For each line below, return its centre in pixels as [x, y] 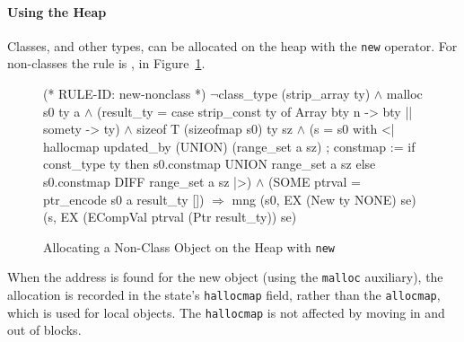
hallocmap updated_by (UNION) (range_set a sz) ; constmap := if [229, 146]
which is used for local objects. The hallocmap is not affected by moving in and [226, 312]
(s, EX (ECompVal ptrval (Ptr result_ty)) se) [170, 217]
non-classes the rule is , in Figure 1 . [106, 63]
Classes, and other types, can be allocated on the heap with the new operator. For [232, 45]
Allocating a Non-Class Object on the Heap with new [189, 246]
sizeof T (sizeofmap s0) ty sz [214, 129]
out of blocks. [44, 330]
